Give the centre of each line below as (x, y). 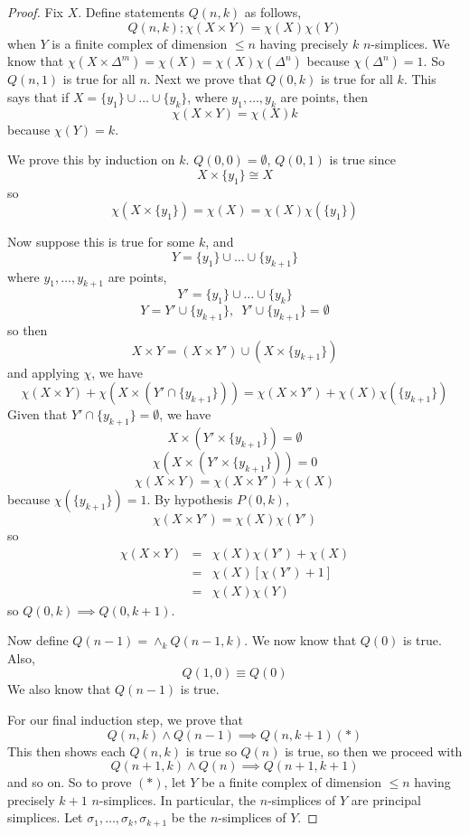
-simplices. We (410, 43)
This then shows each (66, 751)
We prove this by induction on (91, 159)
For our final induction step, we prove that (125, 719)
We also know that (59, 689)
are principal (386, 799)
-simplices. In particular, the (178, 799)
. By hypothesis (190, 498)
